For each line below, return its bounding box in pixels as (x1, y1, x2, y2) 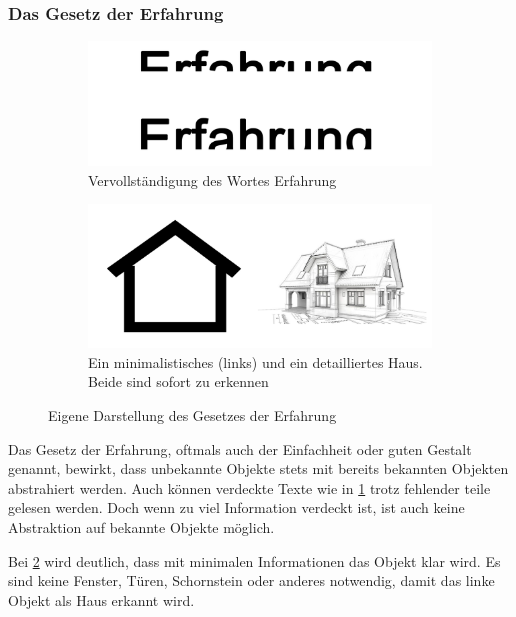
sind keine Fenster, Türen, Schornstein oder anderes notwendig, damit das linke (8, 570, 495, 591)
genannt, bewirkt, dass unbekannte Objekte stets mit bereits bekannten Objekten (8, 458, 509, 479)
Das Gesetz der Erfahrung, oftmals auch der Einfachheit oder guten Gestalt (8, 438, 472, 459)
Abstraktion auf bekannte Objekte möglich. (8, 516, 275, 537)
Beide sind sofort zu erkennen (88, 371, 269, 392)
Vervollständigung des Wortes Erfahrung (88, 169, 337, 190)
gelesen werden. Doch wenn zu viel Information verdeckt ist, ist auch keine (8, 497, 465, 518)
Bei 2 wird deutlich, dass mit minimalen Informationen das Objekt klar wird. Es (8, 550, 501, 571)
